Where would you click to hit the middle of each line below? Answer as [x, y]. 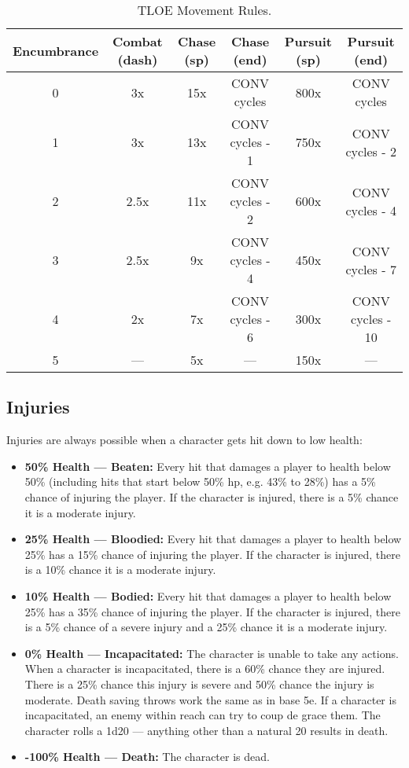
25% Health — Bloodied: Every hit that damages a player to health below [213, 539]
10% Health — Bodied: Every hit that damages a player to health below [208, 595]
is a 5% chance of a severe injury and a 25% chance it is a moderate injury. [206, 627]
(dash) [138, 59]
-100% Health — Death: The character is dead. [147, 757]
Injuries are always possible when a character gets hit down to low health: [184, 440]
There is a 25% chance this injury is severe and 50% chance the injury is [199, 683]
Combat [138, 41]
